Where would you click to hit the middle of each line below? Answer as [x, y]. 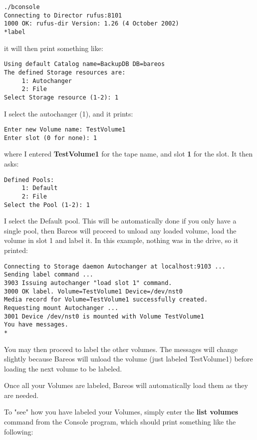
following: [19, 431]
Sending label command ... [49, 275]
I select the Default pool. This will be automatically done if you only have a [120, 221]
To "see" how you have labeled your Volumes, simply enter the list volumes [121, 412]
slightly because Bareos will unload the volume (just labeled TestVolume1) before [128, 359]
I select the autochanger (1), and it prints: [69, 113]
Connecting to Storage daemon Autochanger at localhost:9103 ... [115, 266]
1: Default [40, 188]
